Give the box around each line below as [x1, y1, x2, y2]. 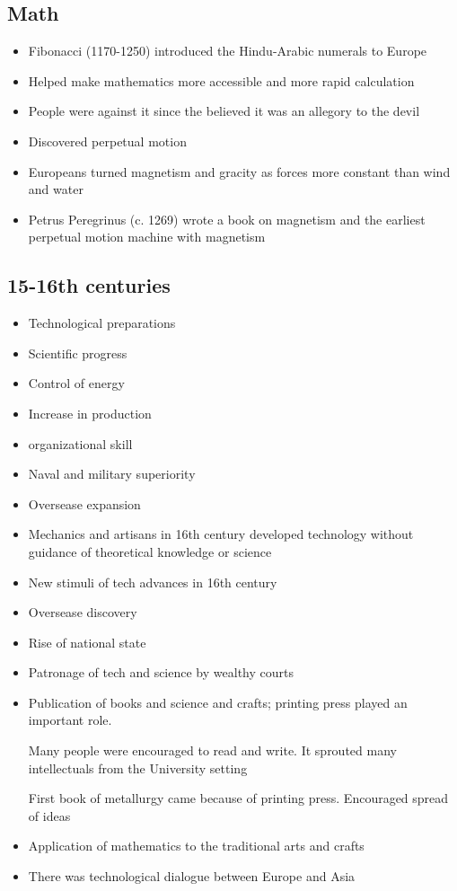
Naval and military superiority [28, 464, 196, 483]
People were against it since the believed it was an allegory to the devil [28, 101, 420, 120]
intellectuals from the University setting [28, 758, 248, 777]
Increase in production [28, 403, 152, 422]
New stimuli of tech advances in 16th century [28, 572, 277, 591]
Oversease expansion [28, 494, 141, 513]
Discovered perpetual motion [28, 131, 187, 150]
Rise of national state [28, 632, 146, 651]
